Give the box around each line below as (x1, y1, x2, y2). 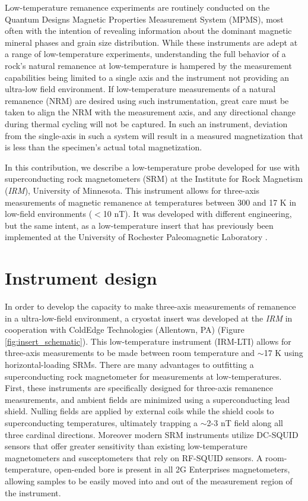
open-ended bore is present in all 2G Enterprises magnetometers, (54, 463, 290, 475)
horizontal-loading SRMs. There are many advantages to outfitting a (5, 358, 254, 370)
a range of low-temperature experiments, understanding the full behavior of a (5, 48, 286, 60)
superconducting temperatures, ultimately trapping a (5, 416, 198, 428)
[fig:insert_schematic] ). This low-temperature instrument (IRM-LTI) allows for (5, 335, 291, 347)
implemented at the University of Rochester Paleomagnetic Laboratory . (5, 231, 268, 243)
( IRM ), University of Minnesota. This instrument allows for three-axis (5, 184, 259, 196)
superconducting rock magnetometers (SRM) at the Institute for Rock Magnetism (5, 172, 303, 185)
